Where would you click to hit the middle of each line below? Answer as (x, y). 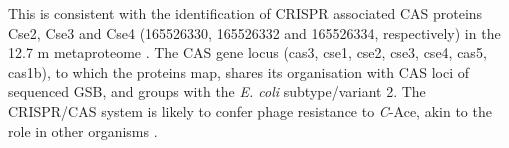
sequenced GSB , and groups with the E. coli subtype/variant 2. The (217, 91)
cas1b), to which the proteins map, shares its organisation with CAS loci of (239, 71)
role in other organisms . (83, 130)
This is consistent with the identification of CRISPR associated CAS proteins (245, 13)
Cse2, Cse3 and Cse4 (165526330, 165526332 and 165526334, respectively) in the (254, 32)
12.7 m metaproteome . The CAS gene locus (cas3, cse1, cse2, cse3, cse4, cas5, (247, 52)
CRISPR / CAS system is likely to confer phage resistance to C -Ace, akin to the (250, 110)
